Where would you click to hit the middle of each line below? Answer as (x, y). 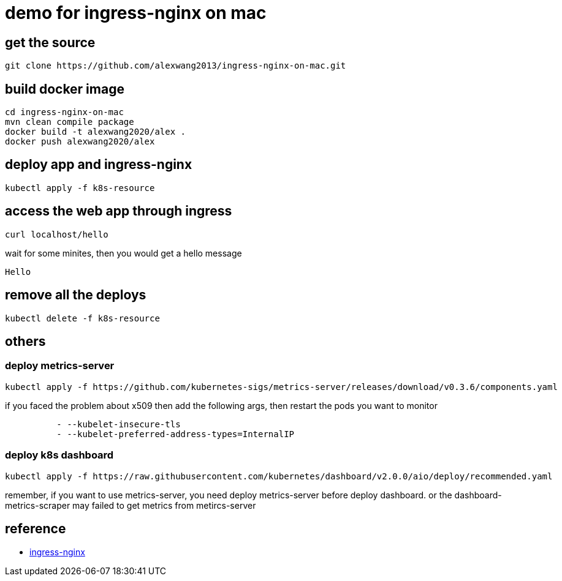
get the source (50, 42)
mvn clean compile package (70, 122)
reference (36, 528)
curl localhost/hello (57, 234)
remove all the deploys (76, 295)
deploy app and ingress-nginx (99, 165)
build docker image (65, 89)
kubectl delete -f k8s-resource (82, 318)
